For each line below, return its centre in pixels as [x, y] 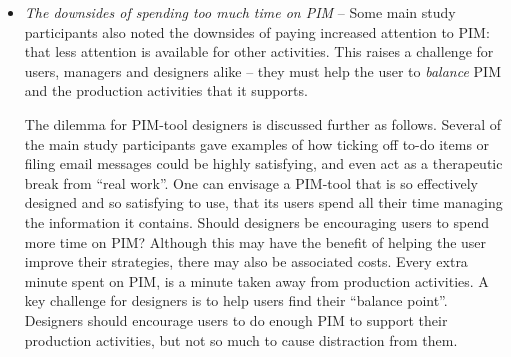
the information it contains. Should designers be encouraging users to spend [257, 221]
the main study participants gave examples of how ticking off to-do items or [257, 143]
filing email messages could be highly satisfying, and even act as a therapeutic [263, 163]
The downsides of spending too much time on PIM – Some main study [240, 12]
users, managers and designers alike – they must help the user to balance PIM [262, 70]
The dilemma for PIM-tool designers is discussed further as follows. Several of [263, 123]
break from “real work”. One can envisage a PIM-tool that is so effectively [251, 182]
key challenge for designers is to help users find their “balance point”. [236, 300]
